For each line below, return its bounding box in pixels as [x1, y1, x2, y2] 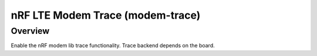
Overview [11, 26, 50, 36]
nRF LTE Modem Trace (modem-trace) [11, 9, 201, 22]
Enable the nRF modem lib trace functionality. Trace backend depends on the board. [11, 42, 215, 49]
